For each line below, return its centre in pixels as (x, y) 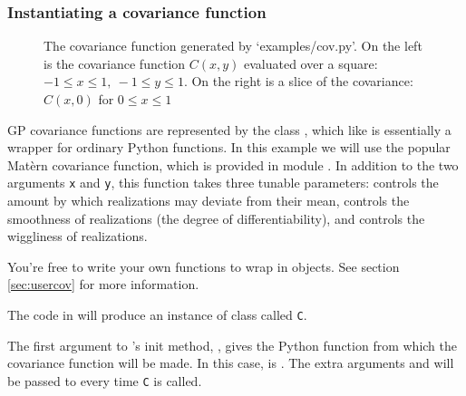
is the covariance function (115, 63)
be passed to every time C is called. (105, 380)
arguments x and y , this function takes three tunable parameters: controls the (223, 183)
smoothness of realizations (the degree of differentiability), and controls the (216, 218)
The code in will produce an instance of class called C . (157, 314)
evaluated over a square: (311, 63)
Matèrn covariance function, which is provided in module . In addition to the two (233, 164)
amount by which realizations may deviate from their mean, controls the (209, 201)
